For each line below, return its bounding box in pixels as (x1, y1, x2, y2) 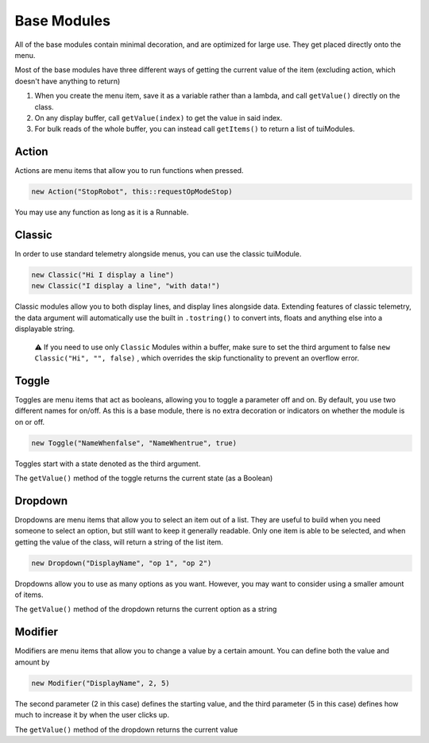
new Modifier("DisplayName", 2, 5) (31, 679, 170, 687)
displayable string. (14, 324, 75, 333)
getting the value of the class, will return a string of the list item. (14, 537, 224, 547)
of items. (14, 590, 44, 599)
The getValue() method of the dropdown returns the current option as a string (14, 604, 277, 614)
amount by (14, 657, 50, 667)
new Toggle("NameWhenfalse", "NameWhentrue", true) (31, 438, 238, 448)
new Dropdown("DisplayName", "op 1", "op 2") (31, 558, 212, 568)
